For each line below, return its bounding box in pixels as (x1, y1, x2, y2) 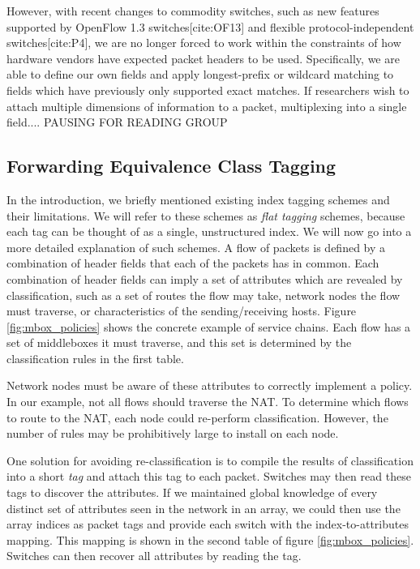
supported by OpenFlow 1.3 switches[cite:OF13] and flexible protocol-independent (6, 18, 414, 35)
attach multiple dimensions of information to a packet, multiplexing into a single (6, 97, 407, 114)
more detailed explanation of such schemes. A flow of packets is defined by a (6, 238, 386, 255)
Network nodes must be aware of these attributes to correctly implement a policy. (6, 377, 413, 394)
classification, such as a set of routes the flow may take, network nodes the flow (6, 286, 401, 303)
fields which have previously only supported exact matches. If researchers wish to (6, 81, 409, 98)
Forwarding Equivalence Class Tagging (6, 153, 336, 178)
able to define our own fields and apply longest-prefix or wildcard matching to (6, 66, 394, 83)
